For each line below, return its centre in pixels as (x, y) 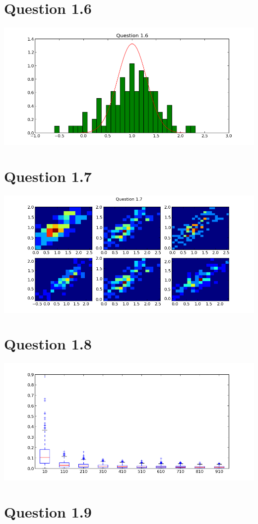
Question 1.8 (48, 344)
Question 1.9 (48, 511)
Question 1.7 (48, 176)
